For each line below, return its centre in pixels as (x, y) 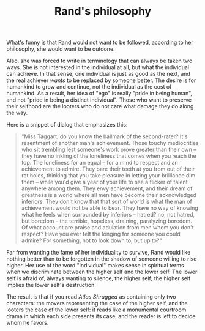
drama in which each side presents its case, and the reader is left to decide (101, 316)
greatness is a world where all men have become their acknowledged (109, 195)
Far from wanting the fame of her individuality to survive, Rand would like (99, 253)
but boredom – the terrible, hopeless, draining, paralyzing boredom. (107, 221)
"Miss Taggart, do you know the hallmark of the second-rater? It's (104, 136)
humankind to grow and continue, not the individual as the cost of (89, 87)
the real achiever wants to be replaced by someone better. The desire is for (101, 80)
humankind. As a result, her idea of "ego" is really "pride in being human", (99, 94)
